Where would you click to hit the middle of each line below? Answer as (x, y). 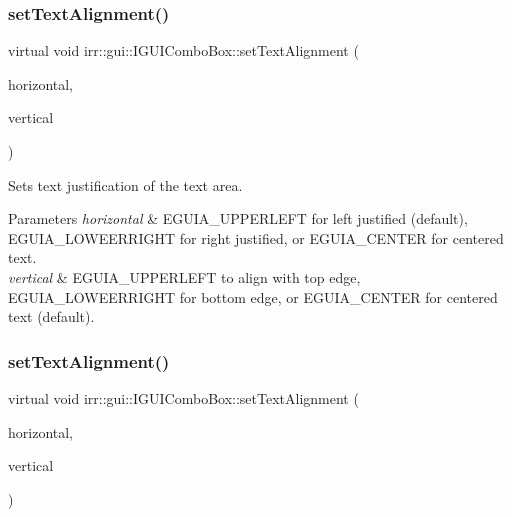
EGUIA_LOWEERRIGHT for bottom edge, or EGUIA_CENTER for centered (253, 296)
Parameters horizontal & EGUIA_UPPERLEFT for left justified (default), (238, 218)
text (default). (51, 316)
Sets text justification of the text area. (125, 184)
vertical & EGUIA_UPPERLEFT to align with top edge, (184, 276)
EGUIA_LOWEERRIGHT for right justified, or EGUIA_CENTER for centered (256, 237)
